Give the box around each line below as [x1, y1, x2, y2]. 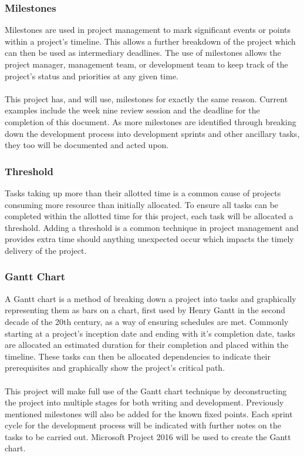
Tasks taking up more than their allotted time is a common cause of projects [5, 186, 281, 199]
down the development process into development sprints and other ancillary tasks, [5, 127, 300, 139]
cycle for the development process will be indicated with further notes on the [5, 419, 281, 431]
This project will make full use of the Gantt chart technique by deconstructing [5, 384, 287, 397]
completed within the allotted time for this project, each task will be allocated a [5, 210, 293, 222]
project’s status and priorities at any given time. [5, 69, 178, 82]
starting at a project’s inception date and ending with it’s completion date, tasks [5, 327, 295, 339]
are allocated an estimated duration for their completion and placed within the [5, 338, 289, 351]
